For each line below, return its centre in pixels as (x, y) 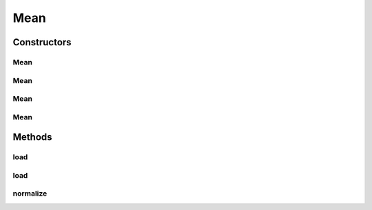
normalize (30, 194)
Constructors (42, 42)
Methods (32, 137)
